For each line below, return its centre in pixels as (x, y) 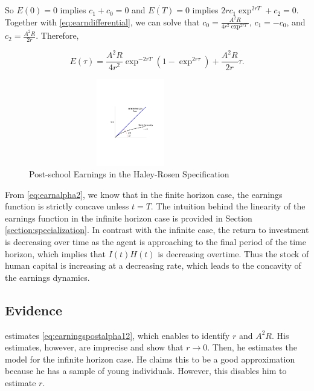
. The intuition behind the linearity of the (228, 206)
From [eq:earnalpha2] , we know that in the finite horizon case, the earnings (144, 194)
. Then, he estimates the (252, 347)
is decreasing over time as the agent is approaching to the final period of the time (155, 242)
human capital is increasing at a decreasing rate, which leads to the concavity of (153, 265)
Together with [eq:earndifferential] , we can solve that (102, 21)
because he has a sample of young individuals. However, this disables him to (146, 371)
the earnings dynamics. (47, 277)
